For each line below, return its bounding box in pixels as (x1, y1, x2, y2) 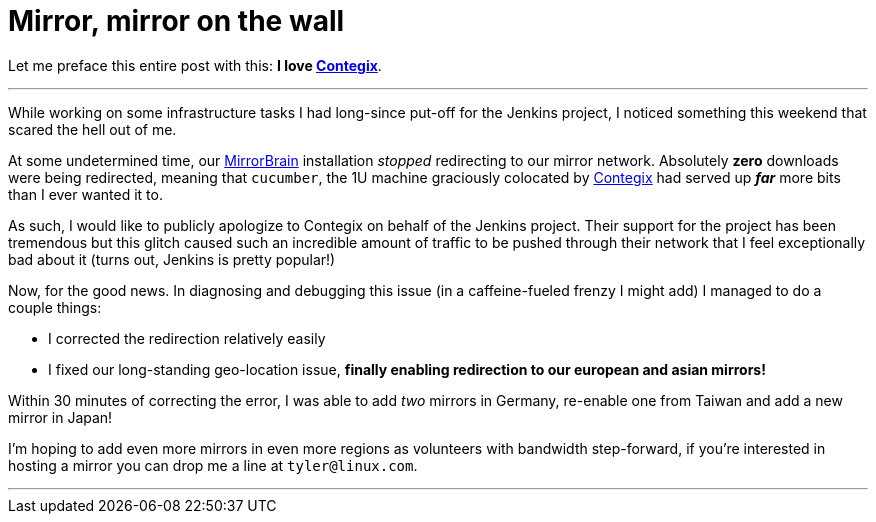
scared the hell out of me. (8, 120, 177, 138)
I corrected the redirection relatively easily (48, 329, 326, 347)
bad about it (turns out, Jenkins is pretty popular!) (8, 250, 336, 268)
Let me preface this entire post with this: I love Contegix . (8, 56, 382, 74)
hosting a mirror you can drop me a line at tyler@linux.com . (8, 456, 418, 474)
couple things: (8, 298, 102, 316)
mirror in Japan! (8, 408, 113, 426)
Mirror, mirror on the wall (8, 4, 345, 38)
